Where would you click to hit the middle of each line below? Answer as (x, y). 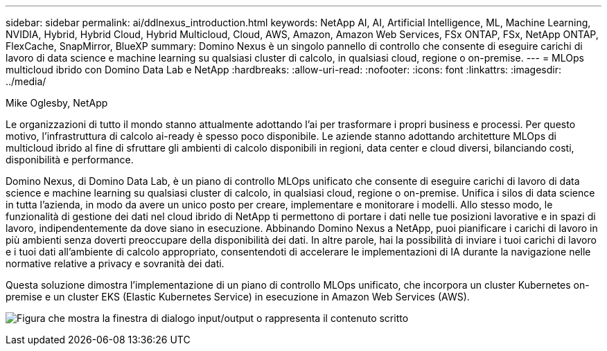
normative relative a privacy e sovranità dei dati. (115, 263)
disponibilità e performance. (70, 160)
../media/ (26, 81)
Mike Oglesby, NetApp (57, 103)
